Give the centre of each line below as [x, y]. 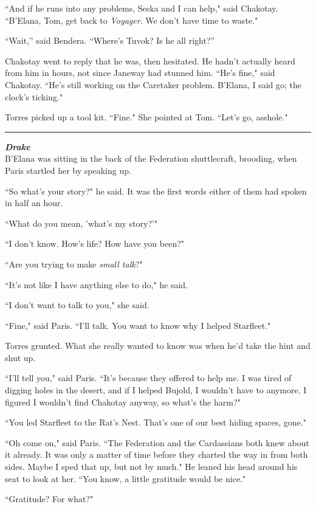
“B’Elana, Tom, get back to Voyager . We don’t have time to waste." [132, 20]
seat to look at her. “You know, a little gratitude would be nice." [125, 478]
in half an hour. [34, 203]
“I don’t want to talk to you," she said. [77, 305]
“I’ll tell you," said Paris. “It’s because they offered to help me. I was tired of [148, 378]
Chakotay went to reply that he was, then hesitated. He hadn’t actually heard [150, 60]
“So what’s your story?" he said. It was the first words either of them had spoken [156, 191]
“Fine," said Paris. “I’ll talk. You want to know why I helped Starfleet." [138, 325]
